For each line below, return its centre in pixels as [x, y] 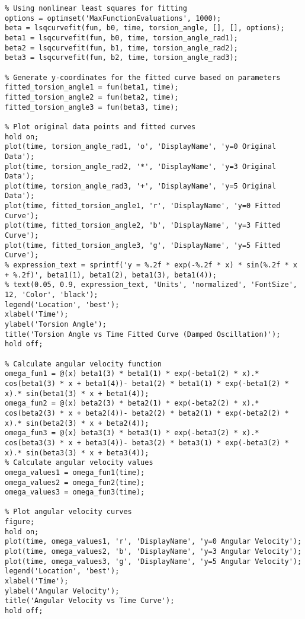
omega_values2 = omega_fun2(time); [75, 482]
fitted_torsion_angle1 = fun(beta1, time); [92, 87]
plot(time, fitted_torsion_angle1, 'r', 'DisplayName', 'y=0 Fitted [143, 206]
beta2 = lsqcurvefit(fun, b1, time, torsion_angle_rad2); [121, 48]
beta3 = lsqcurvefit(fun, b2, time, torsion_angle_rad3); [121, 58]
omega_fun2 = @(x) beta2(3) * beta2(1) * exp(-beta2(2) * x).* [132, 403]
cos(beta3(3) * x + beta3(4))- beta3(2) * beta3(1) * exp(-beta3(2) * [147, 443]
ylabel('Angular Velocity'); [62, 591]
